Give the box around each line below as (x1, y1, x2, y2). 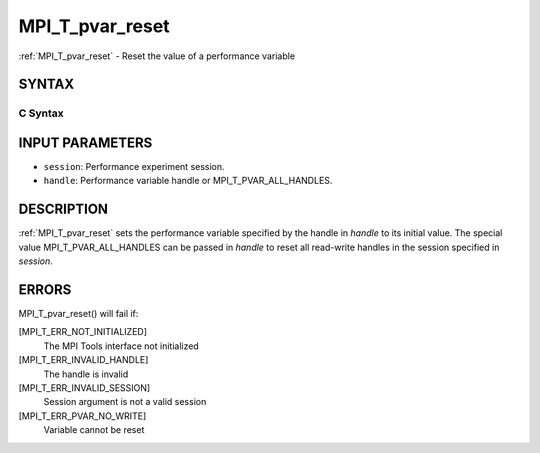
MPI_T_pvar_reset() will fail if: (18, 308, 139, 320)
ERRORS (18, 281, 72, 298)
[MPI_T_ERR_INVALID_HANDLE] (18, 354, 149, 366)
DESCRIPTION (18, 201, 109, 218)
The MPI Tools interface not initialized (43, 340, 199, 352)
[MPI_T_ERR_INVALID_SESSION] (18, 381, 151, 394)
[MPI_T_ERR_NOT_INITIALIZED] (18, 326, 148, 338)
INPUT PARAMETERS (18, 134, 153, 151)
